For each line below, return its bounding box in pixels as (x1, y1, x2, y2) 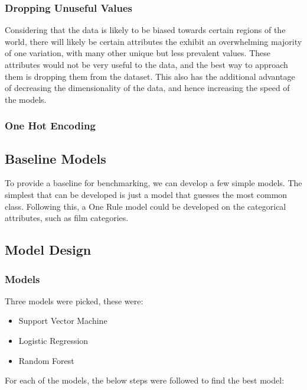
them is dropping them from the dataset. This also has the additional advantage (5, 70, 295, 82)
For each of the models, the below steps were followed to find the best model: (5, 374, 285, 386)
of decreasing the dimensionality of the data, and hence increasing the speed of (5, 82, 290, 94)
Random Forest (18, 354, 74, 366)
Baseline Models (5, 149, 106, 167)
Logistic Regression (18, 334, 89, 346)
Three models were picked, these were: (5, 294, 143, 307)
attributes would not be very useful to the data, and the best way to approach (5, 58, 288, 70)
